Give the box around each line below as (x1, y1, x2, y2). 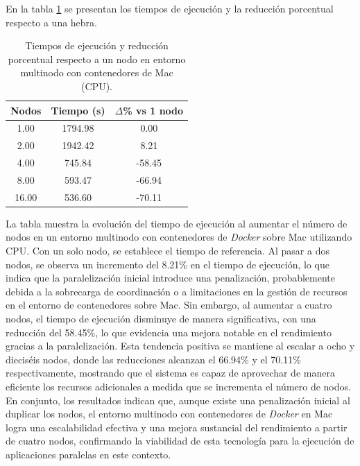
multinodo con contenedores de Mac (20, 65, 173, 80)
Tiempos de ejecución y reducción (25, 38, 169, 53)
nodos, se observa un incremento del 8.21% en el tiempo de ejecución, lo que (6, 257, 329, 271)
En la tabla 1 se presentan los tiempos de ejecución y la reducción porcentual (6, 1, 334, 15)
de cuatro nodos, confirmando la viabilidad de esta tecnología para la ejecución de (6, 433, 354, 448)
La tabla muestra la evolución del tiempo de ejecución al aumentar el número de (6, 216, 348, 230)
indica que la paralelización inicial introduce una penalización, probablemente (6, 270, 336, 285)
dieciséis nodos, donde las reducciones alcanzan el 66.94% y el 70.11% (6, 352, 301, 366)
